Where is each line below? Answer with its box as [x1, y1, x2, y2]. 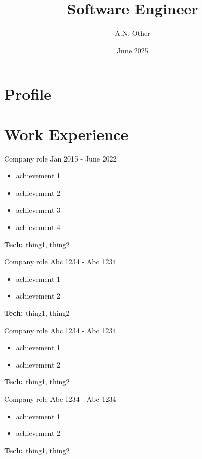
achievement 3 [16, 204, 61, 215]
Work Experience [4, 123, 129, 144]
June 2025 [117, 44, 148, 55]
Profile [4, 83, 52, 104]
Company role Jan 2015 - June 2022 [4, 153, 117, 164]
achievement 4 [16, 222, 61, 232]
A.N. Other [115, 28, 150, 38]
